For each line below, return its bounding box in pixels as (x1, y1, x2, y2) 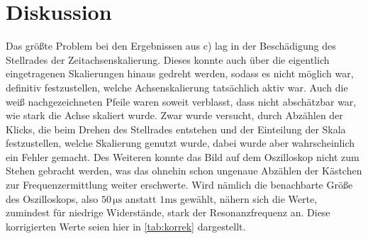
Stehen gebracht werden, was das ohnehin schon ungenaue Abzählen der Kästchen (6, 163, 362, 178)
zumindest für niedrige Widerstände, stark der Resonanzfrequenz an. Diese (6, 205, 330, 220)
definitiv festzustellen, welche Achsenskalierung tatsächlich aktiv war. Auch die (6, 79, 348, 94)
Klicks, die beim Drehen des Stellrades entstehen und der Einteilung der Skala (6, 121, 346, 136)
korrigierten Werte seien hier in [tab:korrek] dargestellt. (6, 218, 246, 233)
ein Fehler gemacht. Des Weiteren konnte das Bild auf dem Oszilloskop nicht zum (6, 149, 359, 164)
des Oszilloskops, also (6, 191, 99, 206)
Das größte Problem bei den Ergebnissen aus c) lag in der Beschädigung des (6, 38, 336, 53)
